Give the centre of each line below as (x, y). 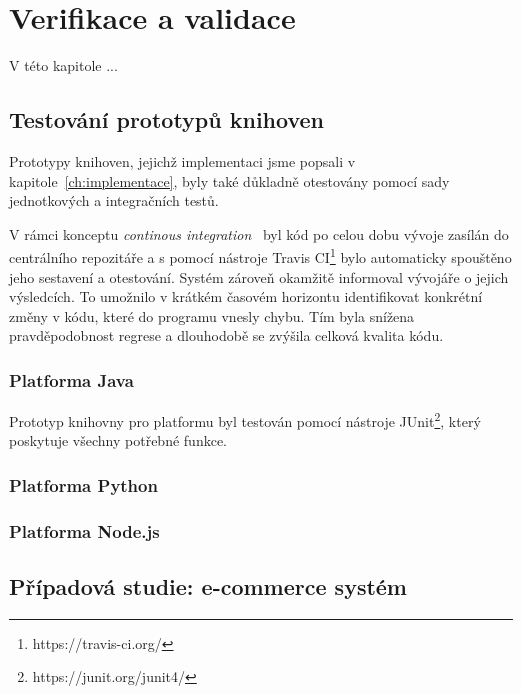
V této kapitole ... (63, 65)
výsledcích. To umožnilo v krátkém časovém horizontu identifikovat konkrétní (246, 296)
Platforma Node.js (84, 530)
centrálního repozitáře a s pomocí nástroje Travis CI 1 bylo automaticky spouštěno (260, 255)
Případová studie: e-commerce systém (208, 586)
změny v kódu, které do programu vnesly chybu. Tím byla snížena (212, 315)
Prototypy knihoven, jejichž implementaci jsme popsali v (182, 160)
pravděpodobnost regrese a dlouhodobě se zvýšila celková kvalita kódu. (226, 335)
